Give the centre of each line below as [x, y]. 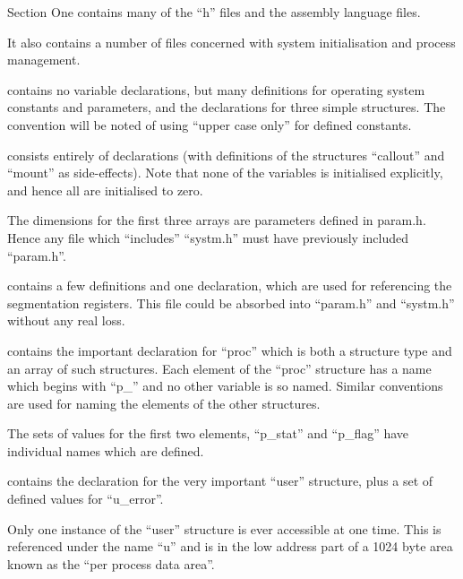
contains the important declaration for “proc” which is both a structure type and [230, 350]
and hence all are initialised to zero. [105, 190]
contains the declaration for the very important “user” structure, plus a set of [220, 481]
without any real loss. [66, 320]
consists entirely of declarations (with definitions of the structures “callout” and [226, 155]
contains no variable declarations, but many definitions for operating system [216, 89]
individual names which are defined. [106, 450]
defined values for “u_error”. [86, 499]
